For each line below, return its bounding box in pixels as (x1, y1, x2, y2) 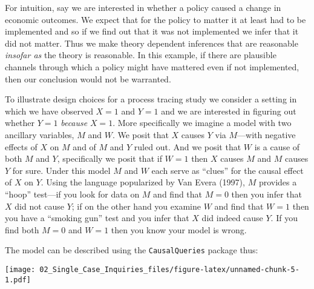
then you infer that (231, 187, 302, 200)
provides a (258, 176, 297, 188)
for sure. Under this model (12, 164, 111, 176)
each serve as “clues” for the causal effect (151, 164, 304, 176)
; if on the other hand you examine (71, 199, 201, 212)
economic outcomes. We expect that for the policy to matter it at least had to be (5, 13, 306, 25)
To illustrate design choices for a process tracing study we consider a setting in (5, 93, 297, 105)
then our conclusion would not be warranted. (5, 72, 171, 85)
